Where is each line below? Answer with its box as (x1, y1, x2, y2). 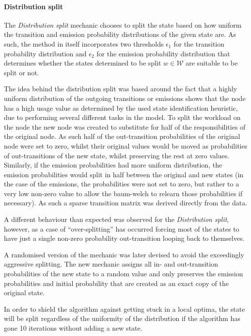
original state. (4, 287, 45, 298)
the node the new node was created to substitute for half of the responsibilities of (4, 121, 246, 132)
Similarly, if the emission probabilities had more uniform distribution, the (4, 160, 222, 170)
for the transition (173, 38, 224, 49)
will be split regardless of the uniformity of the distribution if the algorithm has (4, 313, 240, 323)
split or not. (4, 67, 39, 77)
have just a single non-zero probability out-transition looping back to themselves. (4, 233, 245, 243)
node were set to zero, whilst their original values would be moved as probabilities (4, 140, 248, 151)
